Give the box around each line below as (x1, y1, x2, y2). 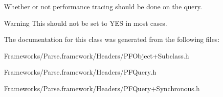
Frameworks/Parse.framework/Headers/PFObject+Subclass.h (4, 50, 189, 60)
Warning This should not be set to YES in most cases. (4, 18, 167, 28)
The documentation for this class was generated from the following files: (4, 34, 220, 44)
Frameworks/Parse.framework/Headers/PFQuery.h (4, 67, 156, 77)
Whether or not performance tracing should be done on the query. (4, 1, 202, 11)
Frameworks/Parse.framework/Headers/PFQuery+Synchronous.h (4, 83, 200, 93)
